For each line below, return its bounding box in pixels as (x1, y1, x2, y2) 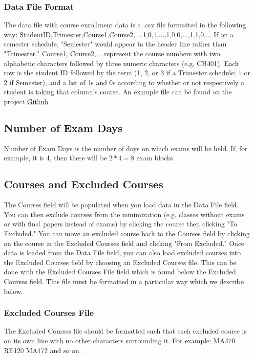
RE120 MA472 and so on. (4, 345, 81, 355)
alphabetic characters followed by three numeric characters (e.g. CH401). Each (4, 58, 239, 68)
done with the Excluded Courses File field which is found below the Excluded (4, 267, 236, 277)
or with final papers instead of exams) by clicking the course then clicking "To (4, 219, 237, 229)
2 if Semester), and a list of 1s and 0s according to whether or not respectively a (4, 77, 245, 87)
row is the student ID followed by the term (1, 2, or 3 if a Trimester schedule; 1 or (4, 67, 250, 78)
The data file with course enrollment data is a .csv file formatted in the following (4, 20, 246, 30)
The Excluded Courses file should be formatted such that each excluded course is (4, 326, 247, 336)
